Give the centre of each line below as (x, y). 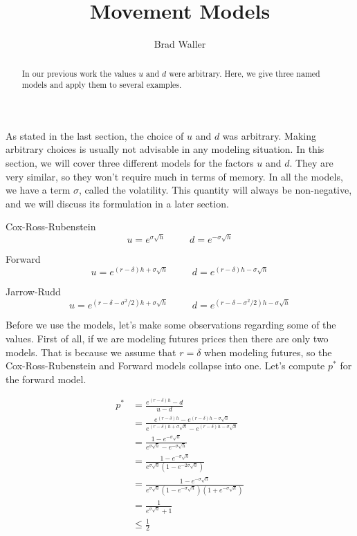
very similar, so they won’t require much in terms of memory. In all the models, (174, 176)
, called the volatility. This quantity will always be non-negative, (216, 190)
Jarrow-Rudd (33, 292)
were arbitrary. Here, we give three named (245, 73)
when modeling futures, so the (268, 352)
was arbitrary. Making (269, 135)
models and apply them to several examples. (102, 85)
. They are (311, 163)
